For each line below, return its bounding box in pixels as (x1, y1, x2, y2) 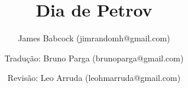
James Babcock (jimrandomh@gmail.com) (18, 32, 170, 44)
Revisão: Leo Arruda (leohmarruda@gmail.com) (7, 71, 181, 84)
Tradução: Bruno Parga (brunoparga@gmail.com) (4, 51, 184, 64)
